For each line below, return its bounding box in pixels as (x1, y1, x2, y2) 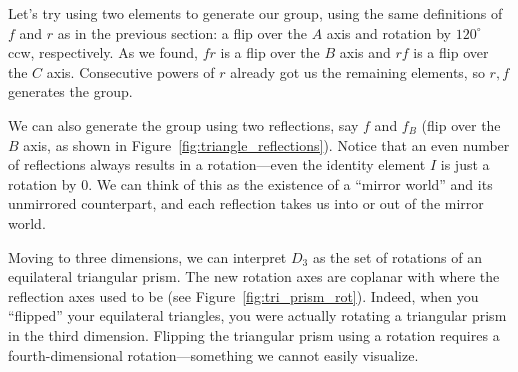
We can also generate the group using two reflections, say (8, 114, 359, 135)
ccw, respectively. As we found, (8, 42, 198, 63)
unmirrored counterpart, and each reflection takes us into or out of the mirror (8, 193, 484, 214)
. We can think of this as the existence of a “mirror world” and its (88, 173, 493, 194)
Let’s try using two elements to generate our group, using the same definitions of (8, 3, 503, 23)
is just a (440, 154, 490, 175)
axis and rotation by (326, 22, 451, 43)
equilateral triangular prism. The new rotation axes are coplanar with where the (8, 266, 500, 287)
